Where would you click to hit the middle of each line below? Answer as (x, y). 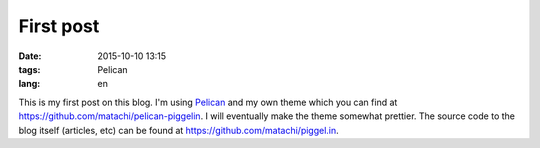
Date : (30, 56)
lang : (29, 84)
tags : (29, 69)
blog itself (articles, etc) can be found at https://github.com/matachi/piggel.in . (178, 130)
